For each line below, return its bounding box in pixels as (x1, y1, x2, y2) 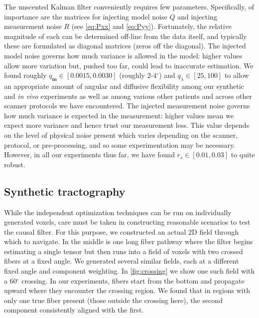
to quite (231, 149, 255, 160)
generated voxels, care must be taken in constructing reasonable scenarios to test (4, 217, 251, 227)
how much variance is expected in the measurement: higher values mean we (4, 110, 234, 120)
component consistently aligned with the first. (4, 305, 144, 315)
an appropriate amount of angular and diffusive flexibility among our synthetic (4, 80, 244, 91)
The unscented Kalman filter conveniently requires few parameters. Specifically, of (4, 1, 255, 11)
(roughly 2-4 (119, 70, 157, 80)
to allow (224, 70, 249, 80)
